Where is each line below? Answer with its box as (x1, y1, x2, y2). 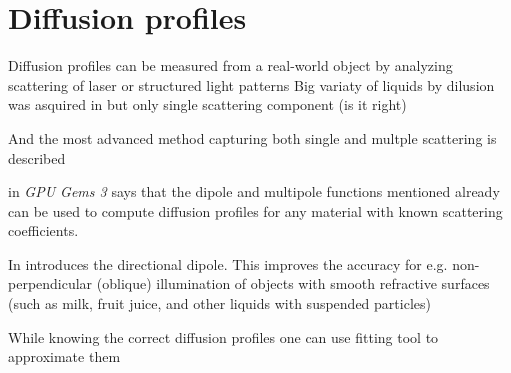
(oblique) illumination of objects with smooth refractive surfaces (96, 273, 490, 294)
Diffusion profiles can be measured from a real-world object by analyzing (8, 55, 453, 76)
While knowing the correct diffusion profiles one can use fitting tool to (8, 326, 439, 347)
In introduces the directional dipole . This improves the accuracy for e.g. (8, 253, 448, 274)
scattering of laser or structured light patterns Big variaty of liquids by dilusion (8, 74, 495, 95)
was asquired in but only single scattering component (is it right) (8, 94, 407, 115)
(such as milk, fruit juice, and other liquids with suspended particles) (8, 293, 431, 314)
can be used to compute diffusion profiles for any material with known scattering (8, 200, 503, 221)
